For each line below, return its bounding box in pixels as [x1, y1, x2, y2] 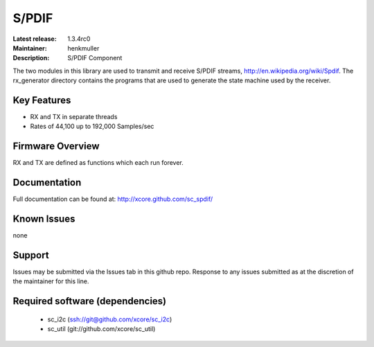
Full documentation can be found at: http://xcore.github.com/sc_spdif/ [12, 195, 213, 204]
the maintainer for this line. [12, 277, 89, 285]
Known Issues [12, 213, 75, 225]
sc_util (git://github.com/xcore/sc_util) [47, 325, 156, 333]
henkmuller [67, 44, 100, 52]
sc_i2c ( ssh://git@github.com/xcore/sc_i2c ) [47, 315, 172, 323]
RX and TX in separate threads [30, 113, 118, 121]
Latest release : [12, 35, 57, 43]
